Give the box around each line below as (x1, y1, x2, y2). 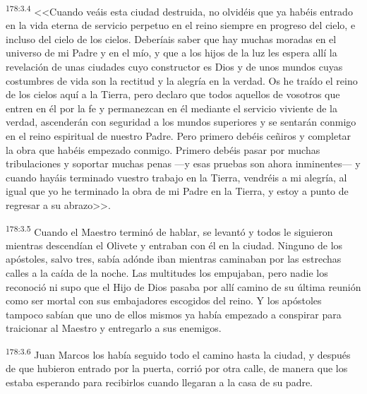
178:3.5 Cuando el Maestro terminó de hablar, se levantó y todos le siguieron (6, 222, 333, 239)
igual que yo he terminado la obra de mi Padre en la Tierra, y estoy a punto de (6, 184, 349, 198)
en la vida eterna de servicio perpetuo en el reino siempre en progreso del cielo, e (6, 18, 356, 32)
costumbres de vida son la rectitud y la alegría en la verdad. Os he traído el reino (6, 73, 358, 88)
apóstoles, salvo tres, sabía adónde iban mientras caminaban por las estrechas (6, 251, 342, 266)
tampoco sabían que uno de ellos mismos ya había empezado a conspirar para (6, 306, 342, 321)
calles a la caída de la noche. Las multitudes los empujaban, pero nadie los (6, 265, 328, 280)
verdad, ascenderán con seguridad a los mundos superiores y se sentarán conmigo (6, 114, 356, 129)
